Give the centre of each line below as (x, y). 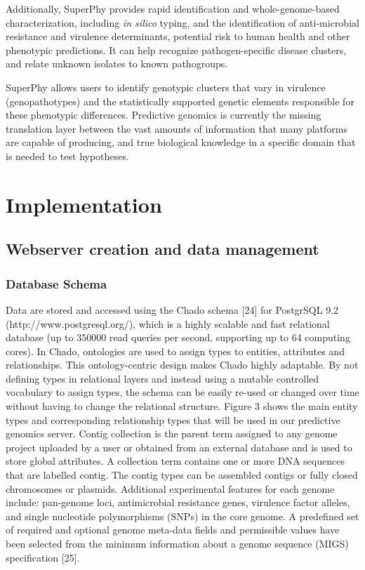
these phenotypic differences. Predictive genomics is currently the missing (164, 115)
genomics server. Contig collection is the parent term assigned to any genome (172, 433)
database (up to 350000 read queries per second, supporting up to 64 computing (178, 337)
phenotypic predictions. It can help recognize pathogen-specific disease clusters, (176, 49)
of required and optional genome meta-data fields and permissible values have (173, 530)
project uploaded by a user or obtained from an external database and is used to (179, 447)
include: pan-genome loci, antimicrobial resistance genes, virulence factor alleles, (178, 502)
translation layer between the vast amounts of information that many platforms (177, 128)
